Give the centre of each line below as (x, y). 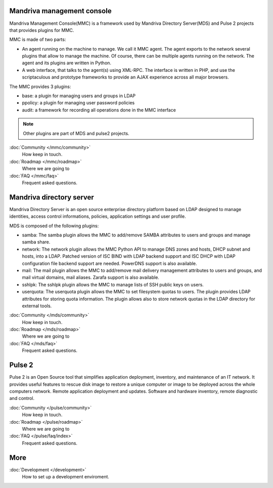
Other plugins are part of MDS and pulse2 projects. (76, 133)
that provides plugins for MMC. (42, 30)
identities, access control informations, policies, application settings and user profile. (98, 216)
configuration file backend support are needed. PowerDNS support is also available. (109, 263)
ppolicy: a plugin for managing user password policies (78, 103)
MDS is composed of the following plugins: (54, 226)
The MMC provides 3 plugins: (40, 87)
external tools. (37, 306)
